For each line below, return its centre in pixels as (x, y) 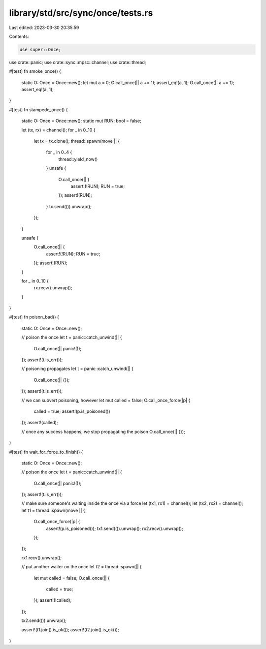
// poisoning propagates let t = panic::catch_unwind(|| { (78, 369)
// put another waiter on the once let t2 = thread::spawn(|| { (82, 567)
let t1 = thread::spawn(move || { (53, 510)
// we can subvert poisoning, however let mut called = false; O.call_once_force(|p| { (106, 400)
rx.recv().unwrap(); (53, 288)
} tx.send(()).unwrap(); (69, 206)
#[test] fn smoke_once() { (35, 71)
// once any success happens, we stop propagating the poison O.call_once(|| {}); (103, 432)
